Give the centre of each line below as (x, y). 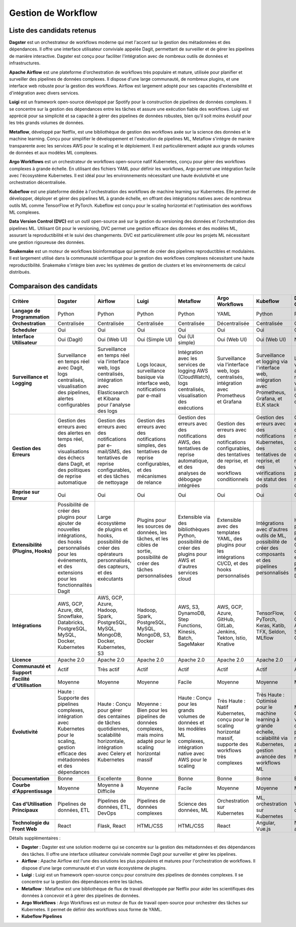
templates (229, 533)
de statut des (272, 479)
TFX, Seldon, (271, 632)
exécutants (110, 579)
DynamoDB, (192, 613)
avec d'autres (272, 529)
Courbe (21, 785)
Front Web (24, 829)
